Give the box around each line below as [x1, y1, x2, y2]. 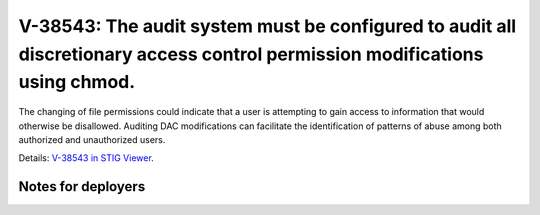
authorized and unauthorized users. [18, 133, 166, 145]
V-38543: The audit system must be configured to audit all [18, 15, 517, 37]
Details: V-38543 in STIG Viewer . [18, 152, 154, 164]
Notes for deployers [18, 178, 146, 195]
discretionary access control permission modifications [18, 43, 484, 65]
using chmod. [18, 71, 136, 94]
